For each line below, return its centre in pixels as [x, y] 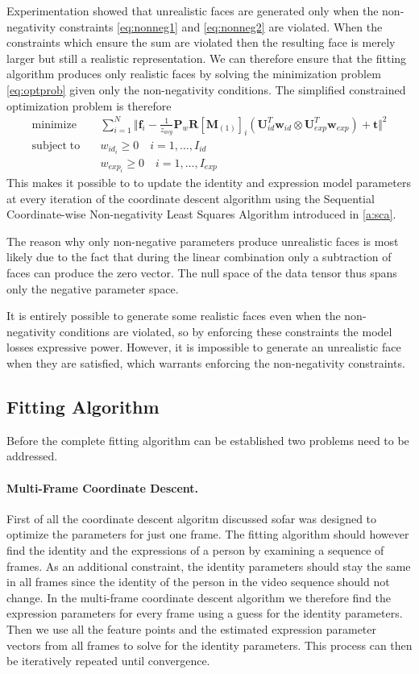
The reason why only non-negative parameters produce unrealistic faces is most [203, 241]
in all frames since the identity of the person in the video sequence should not [198, 582]
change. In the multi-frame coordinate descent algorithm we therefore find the [199, 597]
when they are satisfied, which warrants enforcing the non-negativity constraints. [206, 362]
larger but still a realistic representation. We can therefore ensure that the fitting [207, 58]
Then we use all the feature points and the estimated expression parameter [192, 628]
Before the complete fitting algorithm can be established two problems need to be [208, 440]
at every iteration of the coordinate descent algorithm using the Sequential [191, 198]
